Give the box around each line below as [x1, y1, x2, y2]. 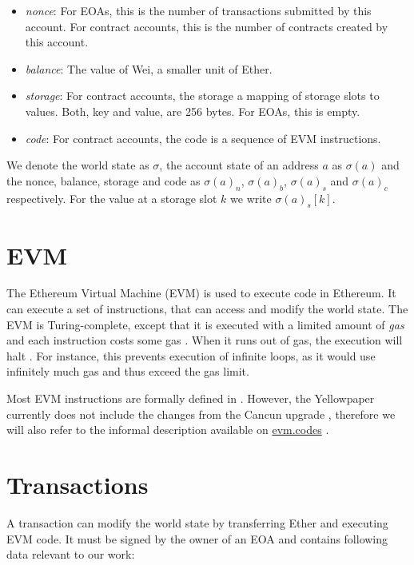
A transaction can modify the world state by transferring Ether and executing [6, 514, 388, 531]
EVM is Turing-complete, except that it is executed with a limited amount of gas [6, 316, 404, 332]
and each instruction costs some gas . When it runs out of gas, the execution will [6, 332, 403, 348]
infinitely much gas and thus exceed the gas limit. [6, 363, 249, 380]
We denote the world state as [6, 157, 149, 173]
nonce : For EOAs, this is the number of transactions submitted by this [25, 2, 372, 18]
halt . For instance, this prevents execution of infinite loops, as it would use [6, 347, 376, 364]
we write [230, 189, 272, 206]
